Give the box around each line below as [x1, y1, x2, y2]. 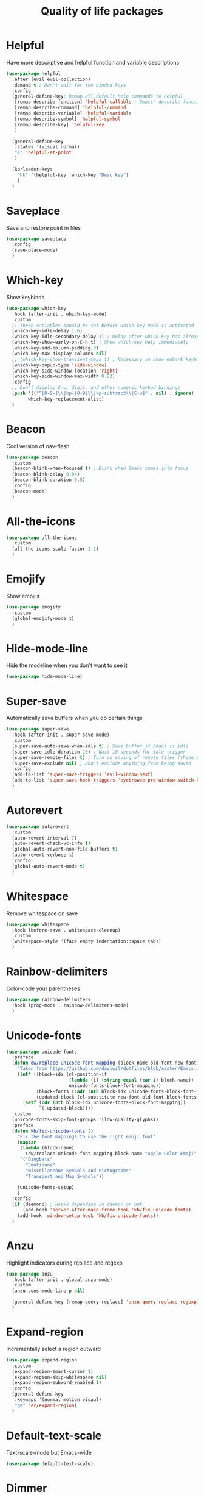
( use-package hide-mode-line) [6, 674, 83, 680]
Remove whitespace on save [6, 910, 78, 917]
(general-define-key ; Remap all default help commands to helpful [12, 93, 183, 99]
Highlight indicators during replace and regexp [6, 1259, 123, 1266]
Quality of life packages [40, 4, 164, 18]
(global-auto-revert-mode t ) [12, 863, 86, 869]
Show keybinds [6, 293, 45, 301]
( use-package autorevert [6, 823, 69, 830]
